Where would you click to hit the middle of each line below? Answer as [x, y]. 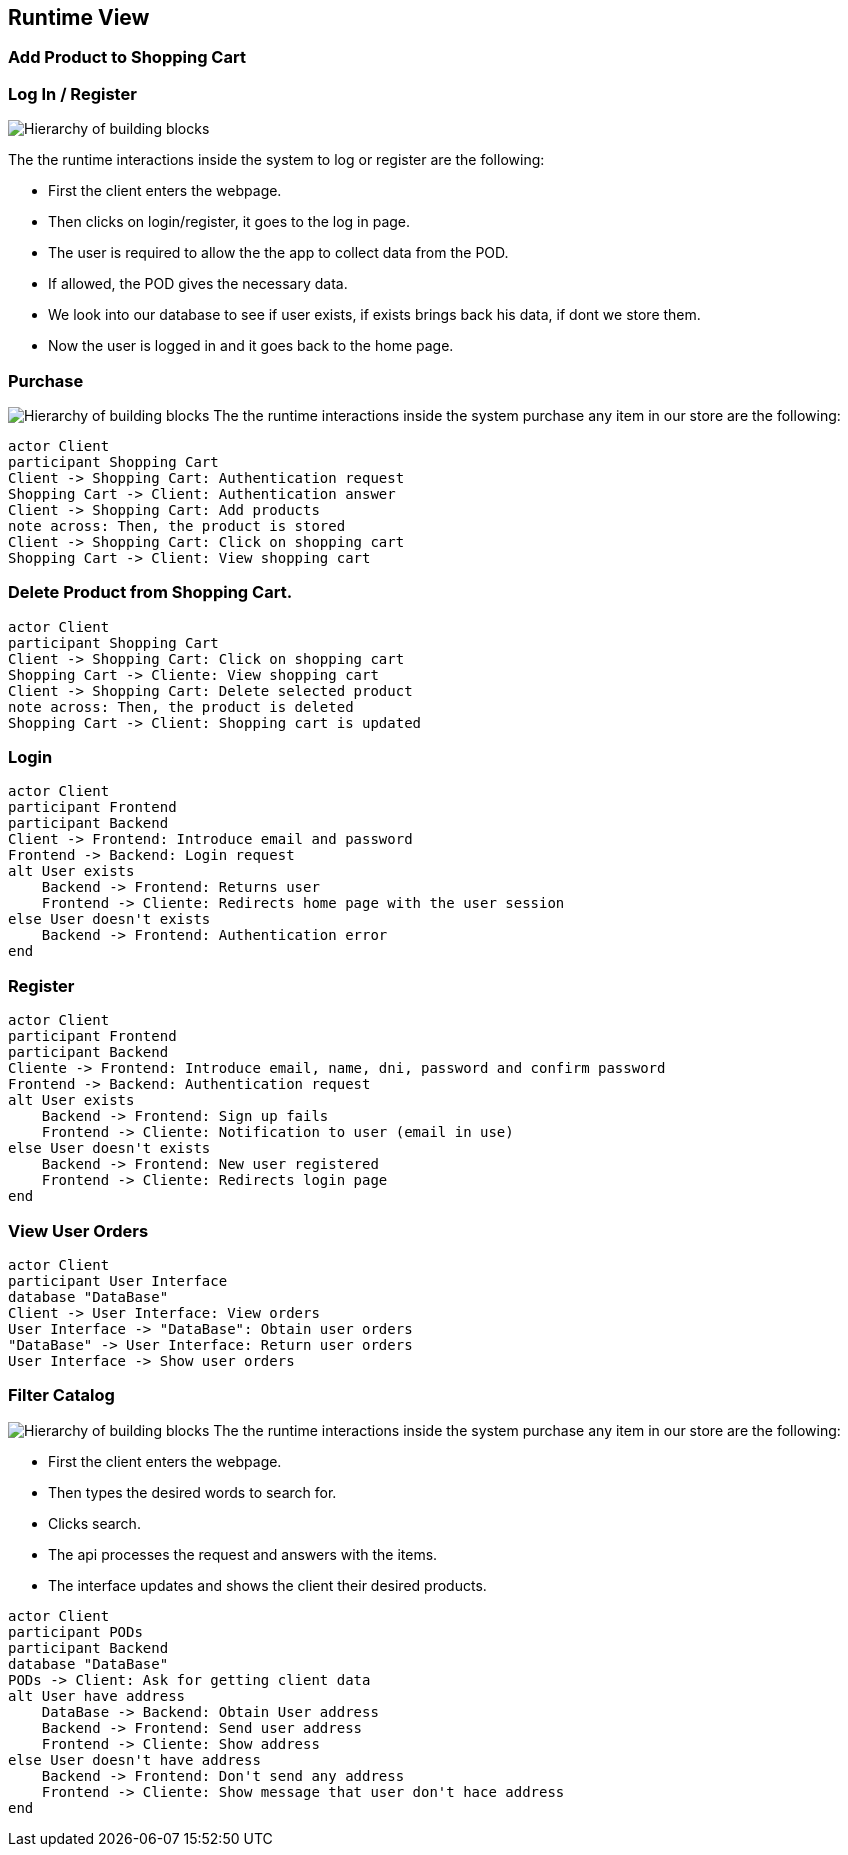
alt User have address [97, 1695]
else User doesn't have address [134, 1759]
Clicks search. [94, 1523]
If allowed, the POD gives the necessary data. [198, 284]
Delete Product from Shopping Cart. [150, 592]
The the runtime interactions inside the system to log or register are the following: [276, 160]
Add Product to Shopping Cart [127, 57]
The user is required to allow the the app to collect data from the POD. [278, 253]
